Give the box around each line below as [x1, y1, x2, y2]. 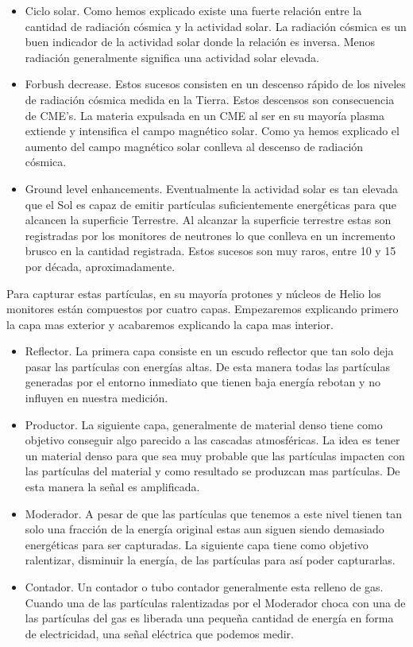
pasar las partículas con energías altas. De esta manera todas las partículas [25, 358, 390, 374]
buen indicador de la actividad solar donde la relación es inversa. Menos [25, 33, 376, 50]
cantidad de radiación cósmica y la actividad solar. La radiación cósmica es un [25, 17, 407, 34]
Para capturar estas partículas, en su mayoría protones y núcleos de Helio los [6, 285, 381, 301]
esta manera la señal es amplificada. [25, 478, 200, 495]
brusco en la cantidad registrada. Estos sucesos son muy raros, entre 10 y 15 [25, 242, 396, 259]
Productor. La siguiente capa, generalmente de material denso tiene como [25, 416, 383, 432]
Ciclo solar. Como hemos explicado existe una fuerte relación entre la [25, 2, 362, 18]
